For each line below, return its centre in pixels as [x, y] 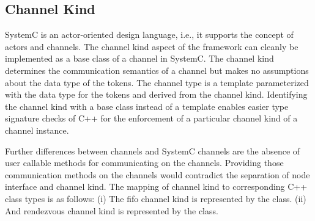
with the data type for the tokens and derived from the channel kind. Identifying [156, 94]
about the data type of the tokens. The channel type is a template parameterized [157, 82]
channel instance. [37, 130]
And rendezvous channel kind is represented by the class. [112, 210]
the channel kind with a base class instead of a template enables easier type [147, 106]
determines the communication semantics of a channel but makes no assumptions [157, 70]
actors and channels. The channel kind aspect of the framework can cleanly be [152, 46]
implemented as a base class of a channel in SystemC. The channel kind [139, 58]
